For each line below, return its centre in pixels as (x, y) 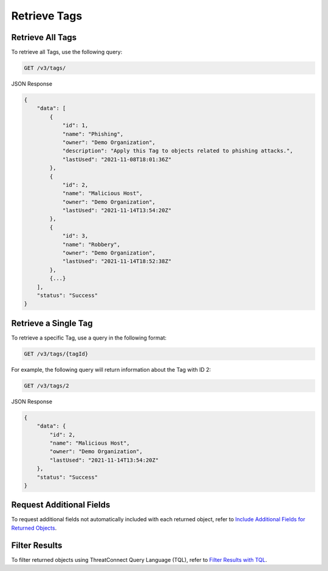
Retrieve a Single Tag (52, 323)
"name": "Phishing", (93, 134)
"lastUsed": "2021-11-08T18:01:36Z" (117, 159)
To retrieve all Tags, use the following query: (67, 52)
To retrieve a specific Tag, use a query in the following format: (89, 338)
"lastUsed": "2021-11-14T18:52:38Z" (117, 262)
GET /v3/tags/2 (46, 385)
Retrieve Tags (47, 16)
